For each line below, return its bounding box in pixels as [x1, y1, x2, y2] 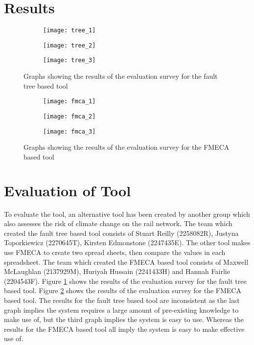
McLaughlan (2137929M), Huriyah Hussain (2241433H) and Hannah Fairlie [4, 266, 230, 276]
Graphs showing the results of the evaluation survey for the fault [23, 71, 218, 81]
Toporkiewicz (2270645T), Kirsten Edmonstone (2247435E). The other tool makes [4, 237, 251, 248]
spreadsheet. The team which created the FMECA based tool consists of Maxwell [4, 256, 249, 267]
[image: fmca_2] [43, 113, 96, 120]
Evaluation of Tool [4, 180, 131, 200]
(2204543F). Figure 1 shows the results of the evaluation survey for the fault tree [4, 276, 247, 286]
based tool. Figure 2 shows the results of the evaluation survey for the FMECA [4, 285, 241, 296]
